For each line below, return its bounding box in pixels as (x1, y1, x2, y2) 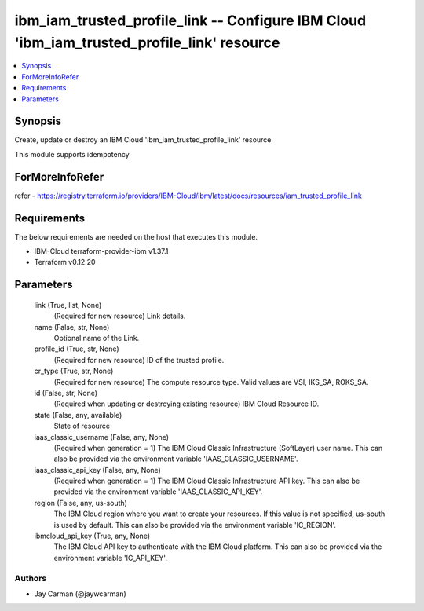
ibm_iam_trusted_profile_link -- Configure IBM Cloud (14, 12, 367, 29)
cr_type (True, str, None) (34, 366, 114, 376)
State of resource (53, 421, 111, 431)
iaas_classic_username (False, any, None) (34, 432, 169, 441)
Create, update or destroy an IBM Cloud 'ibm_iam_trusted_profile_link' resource (14, 135, 272, 145)
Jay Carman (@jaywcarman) (34, 589, 127, 598)
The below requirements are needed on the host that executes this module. (14, 232, 258, 241)
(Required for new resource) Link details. (53, 311, 186, 321)
